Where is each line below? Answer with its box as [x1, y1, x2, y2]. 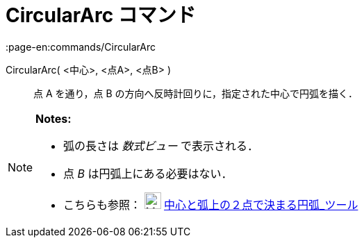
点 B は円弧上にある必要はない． [63, 166, 233, 181]
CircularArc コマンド [6, 3, 196, 27]
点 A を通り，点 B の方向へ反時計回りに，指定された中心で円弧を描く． [33, 87, 358, 99]
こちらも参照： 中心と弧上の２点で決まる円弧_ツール [63, 197, 358, 212]
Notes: [35, 111, 72, 126]
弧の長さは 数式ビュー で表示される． [63, 138, 259, 153]
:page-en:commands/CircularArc [6, 40, 156, 53]
